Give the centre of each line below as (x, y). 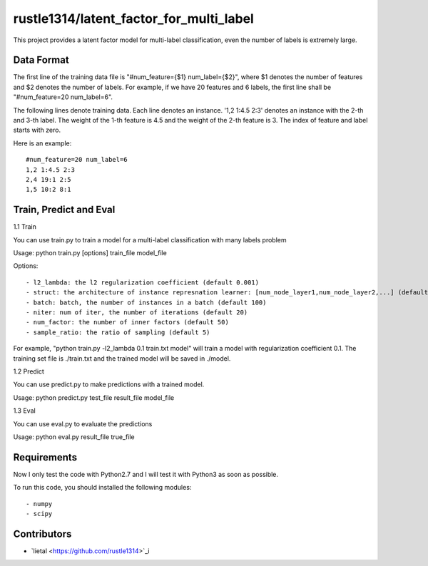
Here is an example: (42, 143)
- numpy (39, 504)
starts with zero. (37, 130)
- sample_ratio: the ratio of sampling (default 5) (118, 332)
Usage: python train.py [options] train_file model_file (90, 253)
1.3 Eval (24, 411)
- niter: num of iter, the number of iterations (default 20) (137, 313)
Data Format (41, 60)
